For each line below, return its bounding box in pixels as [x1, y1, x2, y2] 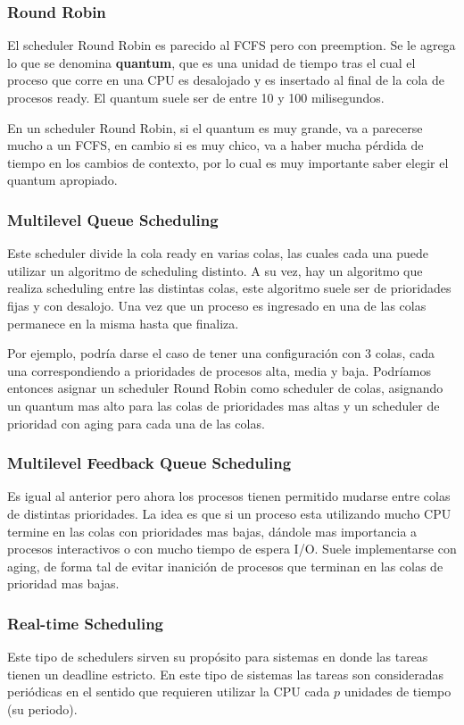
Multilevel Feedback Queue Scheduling [7, 452, 292, 474]
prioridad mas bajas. [7, 574, 120, 593]
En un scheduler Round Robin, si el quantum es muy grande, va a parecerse [7, 118, 423, 137]
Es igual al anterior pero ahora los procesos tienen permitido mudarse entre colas [7, 487, 451, 505]
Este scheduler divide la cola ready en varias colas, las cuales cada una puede [7, 244, 429, 262]
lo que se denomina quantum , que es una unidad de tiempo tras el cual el [7, 53, 416, 71]
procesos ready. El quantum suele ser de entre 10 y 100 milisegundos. [7, 88, 385, 106]
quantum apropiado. [7, 171, 118, 189]
